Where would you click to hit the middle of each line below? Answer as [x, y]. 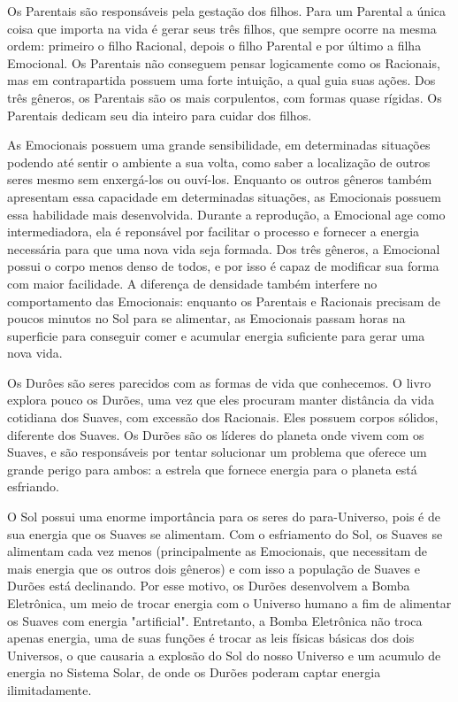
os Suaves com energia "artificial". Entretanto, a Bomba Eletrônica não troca [215, 620]
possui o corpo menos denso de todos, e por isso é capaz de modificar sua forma [223, 266]
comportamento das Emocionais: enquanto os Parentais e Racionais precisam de [224, 301]
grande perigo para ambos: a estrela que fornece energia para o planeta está [212, 469]
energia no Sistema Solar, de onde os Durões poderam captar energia [194, 672]
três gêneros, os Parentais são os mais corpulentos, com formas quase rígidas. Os [225, 97]
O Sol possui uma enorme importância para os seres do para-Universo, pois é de [224, 517]
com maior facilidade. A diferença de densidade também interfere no [192, 283]
